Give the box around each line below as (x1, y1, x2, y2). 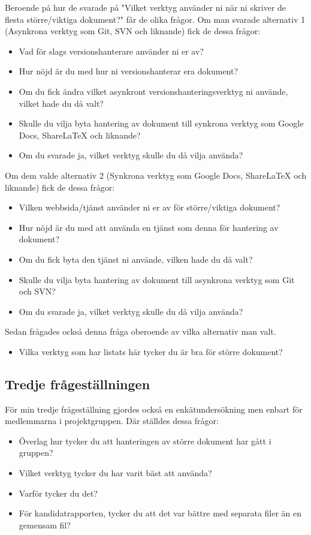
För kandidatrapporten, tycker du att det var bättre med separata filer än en (19, 507, 302, 519)
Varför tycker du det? (19, 486, 98, 499)
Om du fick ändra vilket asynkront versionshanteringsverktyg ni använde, (19, 85, 288, 97)
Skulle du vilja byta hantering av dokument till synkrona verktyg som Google (19, 117, 304, 130)
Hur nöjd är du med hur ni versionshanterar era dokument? (19, 65, 238, 77)
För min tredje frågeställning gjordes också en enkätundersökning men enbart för (5, 402, 303, 415)
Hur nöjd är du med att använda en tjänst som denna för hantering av (19, 221, 279, 233)
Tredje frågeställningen (5, 374, 150, 393)
